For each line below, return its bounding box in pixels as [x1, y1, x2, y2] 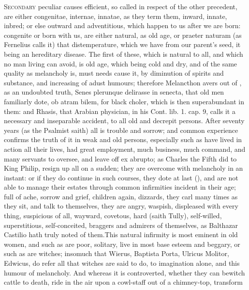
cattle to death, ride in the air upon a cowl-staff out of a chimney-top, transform [4, 277, 243, 287]
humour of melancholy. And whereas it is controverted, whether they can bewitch [4, 267, 245, 277]
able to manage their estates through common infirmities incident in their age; [4, 182, 236, 192]
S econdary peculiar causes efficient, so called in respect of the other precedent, [4, 1, 237, 11]
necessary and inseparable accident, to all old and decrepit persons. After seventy [4, 115, 245, 126]
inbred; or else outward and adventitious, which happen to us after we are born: [4, 20, 241, 31]
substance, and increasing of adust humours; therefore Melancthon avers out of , [4, 77, 242, 87]
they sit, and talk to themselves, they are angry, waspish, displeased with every [4, 201, 238, 211]
